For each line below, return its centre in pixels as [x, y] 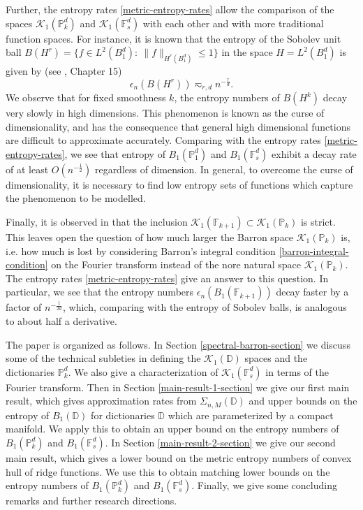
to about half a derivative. [61, 320]
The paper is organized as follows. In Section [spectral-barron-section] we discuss [178, 344]
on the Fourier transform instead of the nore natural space [176, 264]
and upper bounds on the [303, 401]
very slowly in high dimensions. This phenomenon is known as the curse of [165, 113]
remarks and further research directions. [91, 501]
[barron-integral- [314, 250]
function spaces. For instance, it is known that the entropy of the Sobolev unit [173, 38]
